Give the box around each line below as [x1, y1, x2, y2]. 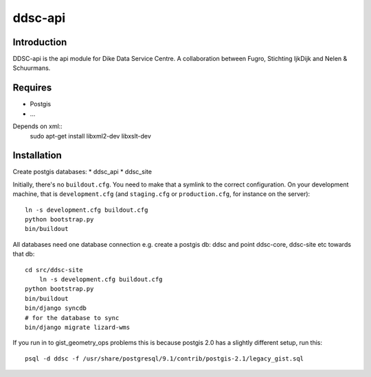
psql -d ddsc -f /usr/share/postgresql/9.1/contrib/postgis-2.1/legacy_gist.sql [25, 354, 304, 363]
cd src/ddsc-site [25, 266, 83, 273]
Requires [12, 82, 52, 94]
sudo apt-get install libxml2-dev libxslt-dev [30, 132, 151, 140]
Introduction [12, 36, 67, 48]
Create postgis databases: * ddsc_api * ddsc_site [12, 168, 153, 176]
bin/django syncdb [25, 304, 87, 312]
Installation [12, 149, 62, 161]
